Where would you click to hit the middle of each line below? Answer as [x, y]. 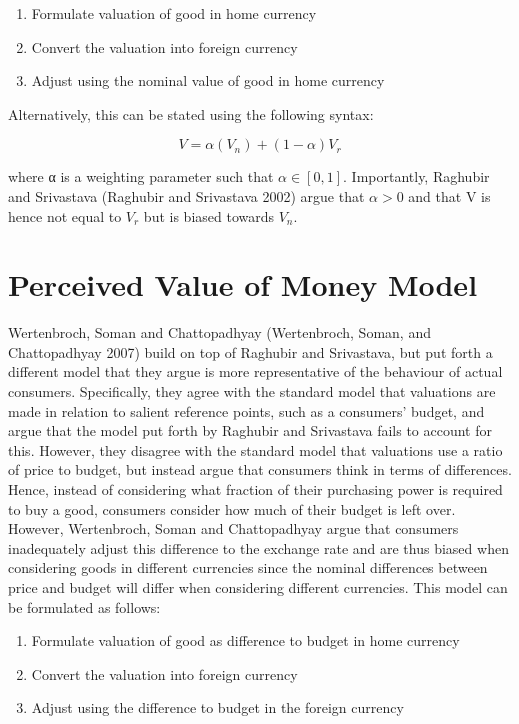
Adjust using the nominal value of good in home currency [208, 80]
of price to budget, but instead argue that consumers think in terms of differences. [260, 469]
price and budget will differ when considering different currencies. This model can [258, 587]
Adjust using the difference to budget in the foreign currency [217, 707]
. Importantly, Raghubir [416, 176]
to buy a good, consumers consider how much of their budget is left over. [232, 508]
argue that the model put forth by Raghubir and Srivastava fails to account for [250, 430]
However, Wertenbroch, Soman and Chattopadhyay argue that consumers [233, 528]
